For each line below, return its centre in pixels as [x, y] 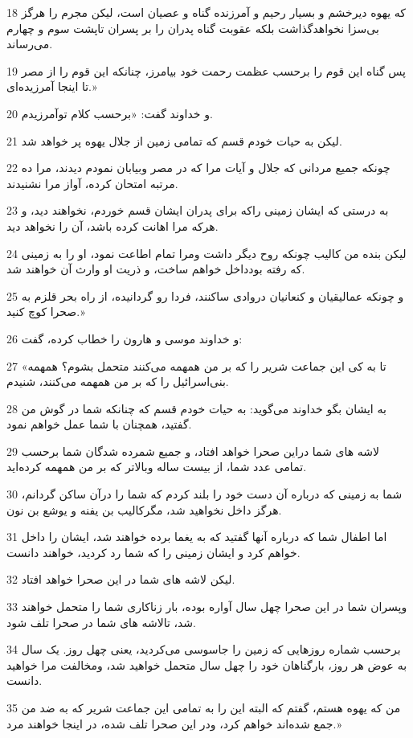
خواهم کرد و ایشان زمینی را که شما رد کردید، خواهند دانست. [153, 552]
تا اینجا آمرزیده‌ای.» [52, 86]
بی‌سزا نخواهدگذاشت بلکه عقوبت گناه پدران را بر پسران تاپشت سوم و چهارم [193, 28]
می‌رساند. [30, 44]
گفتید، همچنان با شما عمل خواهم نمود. [99, 424]
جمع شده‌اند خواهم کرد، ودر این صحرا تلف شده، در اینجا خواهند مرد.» [174, 723]
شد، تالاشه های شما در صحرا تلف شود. [101, 622]
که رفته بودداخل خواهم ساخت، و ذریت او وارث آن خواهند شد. [156, 269]
